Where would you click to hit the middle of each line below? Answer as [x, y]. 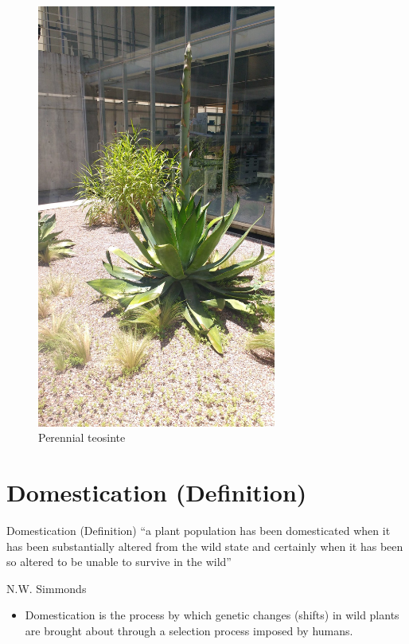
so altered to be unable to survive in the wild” [119, 562]
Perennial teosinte [82, 437]
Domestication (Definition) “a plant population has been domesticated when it [199, 530]
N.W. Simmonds [47, 588]
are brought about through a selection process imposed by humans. [189, 630]
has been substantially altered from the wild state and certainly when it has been [205, 546]
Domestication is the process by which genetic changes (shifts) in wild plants [212, 615]
